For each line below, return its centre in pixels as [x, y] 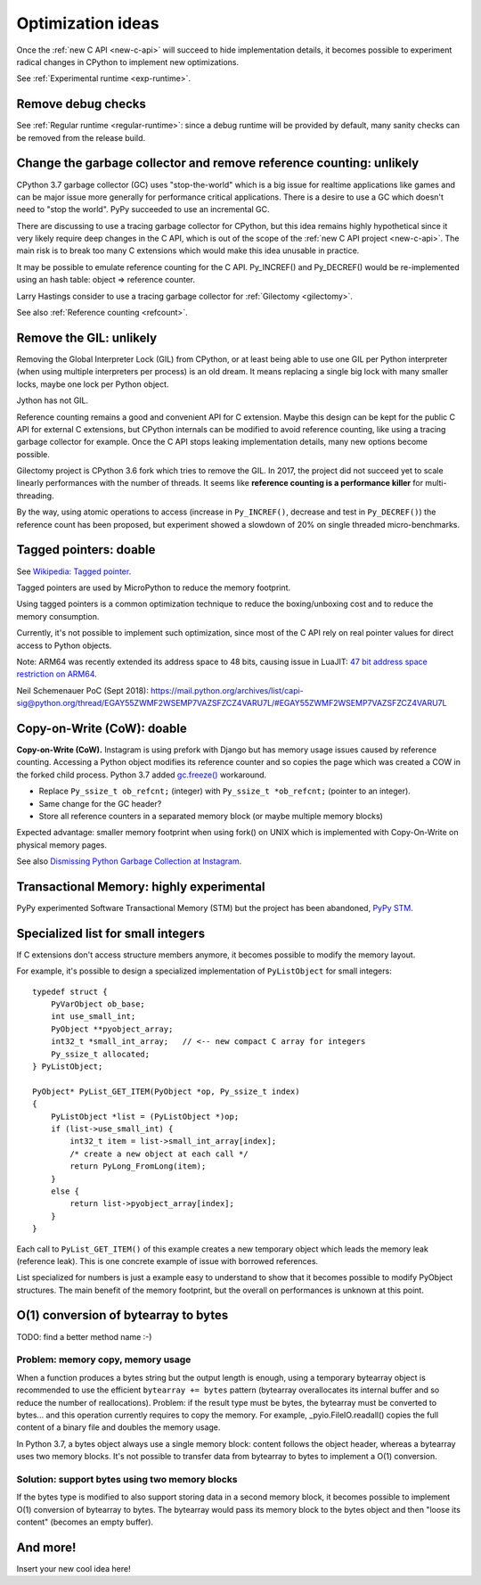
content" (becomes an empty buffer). [85, 1522]
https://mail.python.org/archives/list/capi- [227, 690]
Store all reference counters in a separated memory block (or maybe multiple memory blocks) [211, 816]
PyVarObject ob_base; [98, 1004]
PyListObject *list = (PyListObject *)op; [145, 1116]
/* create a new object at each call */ [159, 1154]
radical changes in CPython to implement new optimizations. [128, 62]
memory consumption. [58, 616]
